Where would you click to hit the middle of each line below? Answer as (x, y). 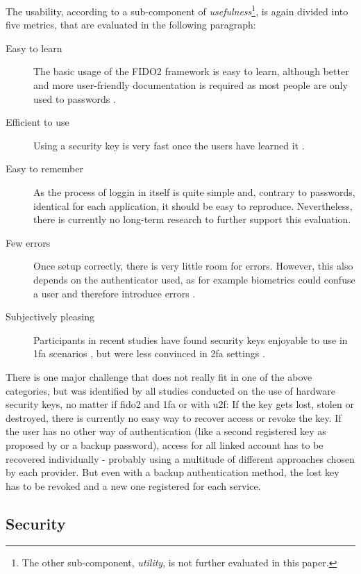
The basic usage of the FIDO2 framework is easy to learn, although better (191, 71)
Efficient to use (37, 122)
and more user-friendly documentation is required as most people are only (191, 85)
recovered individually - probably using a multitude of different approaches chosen (180, 458)
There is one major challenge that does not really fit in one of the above (159, 376)
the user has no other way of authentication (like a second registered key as (166, 431)
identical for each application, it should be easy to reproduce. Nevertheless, (193, 205)
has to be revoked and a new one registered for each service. (133, 485)
